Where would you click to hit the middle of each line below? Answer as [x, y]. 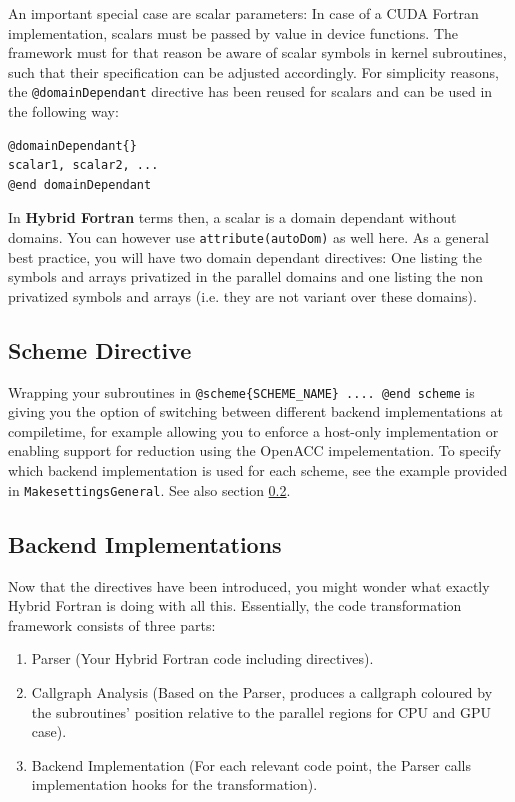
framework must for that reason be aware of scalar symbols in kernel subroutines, [257, 52]
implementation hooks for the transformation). [174, 784]
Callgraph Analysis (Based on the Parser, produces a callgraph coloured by [262, 691]
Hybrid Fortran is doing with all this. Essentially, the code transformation [235, 605]
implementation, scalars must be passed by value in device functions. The [233, 32]
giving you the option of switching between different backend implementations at [255, 411]
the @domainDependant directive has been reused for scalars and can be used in [250, 91]
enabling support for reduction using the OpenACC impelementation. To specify [255, 450]
